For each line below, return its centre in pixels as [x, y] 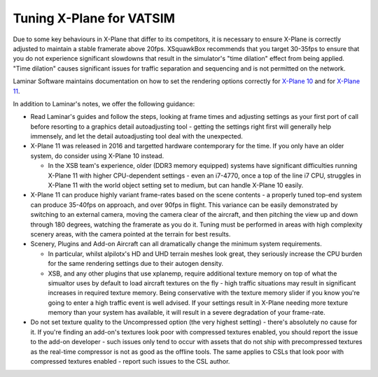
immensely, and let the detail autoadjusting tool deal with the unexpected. [136, 136]
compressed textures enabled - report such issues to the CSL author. [130, 362]
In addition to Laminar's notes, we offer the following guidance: [104, 104]
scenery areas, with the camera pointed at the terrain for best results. [131, 234]
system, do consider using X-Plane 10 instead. [97, 156]
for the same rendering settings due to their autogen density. [136, 264]
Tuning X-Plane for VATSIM [94, 18]
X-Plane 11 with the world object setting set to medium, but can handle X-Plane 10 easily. [176, 185]
